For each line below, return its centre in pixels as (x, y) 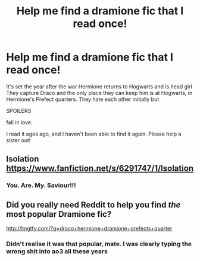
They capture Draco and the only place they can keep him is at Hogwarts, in (99, 93)
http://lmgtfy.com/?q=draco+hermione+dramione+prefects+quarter (89, 229)
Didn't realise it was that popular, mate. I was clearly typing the (99, 244)
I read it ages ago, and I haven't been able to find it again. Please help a (94, 134)
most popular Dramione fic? (59, 214)
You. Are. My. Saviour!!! (41, 185)
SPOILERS (19, 110)
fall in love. (19, 122)
